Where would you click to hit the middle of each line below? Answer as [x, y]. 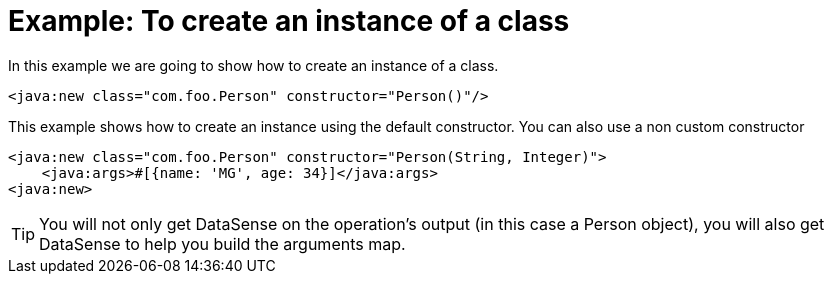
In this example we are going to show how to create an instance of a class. [253, 65]
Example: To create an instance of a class [289, 21]
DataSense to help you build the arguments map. [222, 243]
